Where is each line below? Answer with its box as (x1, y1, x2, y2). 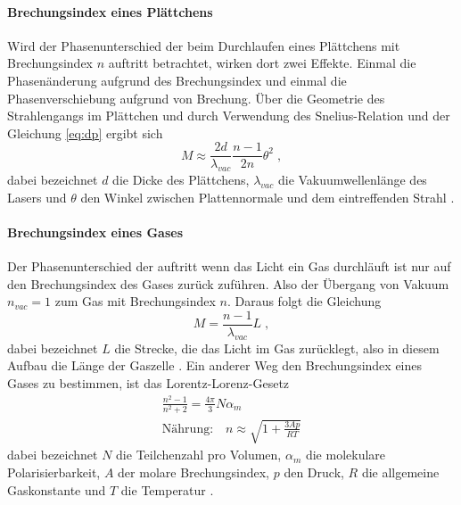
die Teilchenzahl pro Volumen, (116, 445, 282, 464)
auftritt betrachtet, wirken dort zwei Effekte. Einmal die (108, 54, 416, 72)
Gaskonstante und (7, 480, 106, 499)
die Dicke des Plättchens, (112, 170, 250, 189)
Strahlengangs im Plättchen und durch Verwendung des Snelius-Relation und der (7, 106, 450, 125)
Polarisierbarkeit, (7, 463, 101, 482)
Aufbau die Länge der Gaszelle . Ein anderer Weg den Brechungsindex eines (7, 356, 423, 375)
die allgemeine (361, 463, 440, 482)
